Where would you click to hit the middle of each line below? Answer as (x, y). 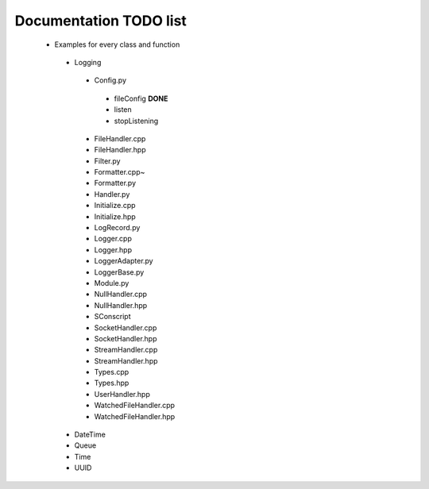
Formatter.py (115, 183)
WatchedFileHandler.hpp (135, 416)
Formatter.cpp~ (120, 172)
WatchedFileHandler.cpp (134, 406)
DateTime (90, 435)
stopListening (136, 121)
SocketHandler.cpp (126, 327)
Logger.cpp (113, 239)
